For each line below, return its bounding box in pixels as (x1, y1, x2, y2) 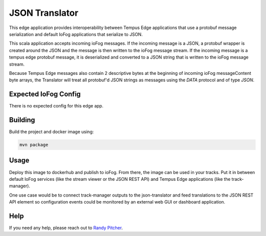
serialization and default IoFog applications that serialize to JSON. (9, 31, 143, 37)
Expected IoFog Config (9, 90, 81, 99)
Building (9, 116, 35, 124)
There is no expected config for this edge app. (9, 103, 103, 109)
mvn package (19, 142, 49, 148)
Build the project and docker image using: (9, 129, 94, 135)
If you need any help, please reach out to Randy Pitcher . (9, 225, 123, 231)
